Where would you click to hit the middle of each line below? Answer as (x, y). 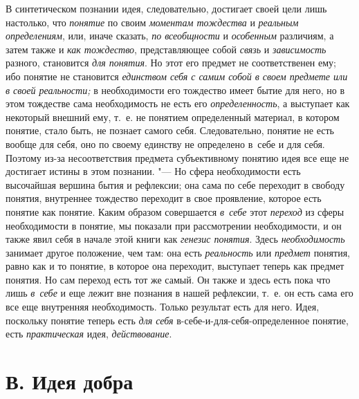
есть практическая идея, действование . (89, 334)
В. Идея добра (70, 381)
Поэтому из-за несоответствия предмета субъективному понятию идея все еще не (177, 157)
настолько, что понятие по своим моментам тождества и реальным (152, 22)
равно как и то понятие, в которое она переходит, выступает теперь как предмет (175, 266)
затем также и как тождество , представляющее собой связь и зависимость (166, 49)
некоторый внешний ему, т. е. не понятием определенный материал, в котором (173, 117)
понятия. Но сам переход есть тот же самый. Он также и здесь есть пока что (168, 279)
